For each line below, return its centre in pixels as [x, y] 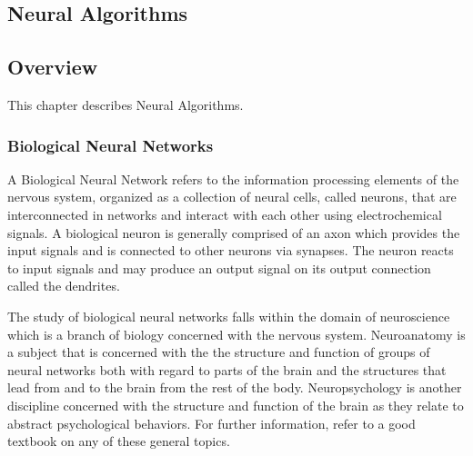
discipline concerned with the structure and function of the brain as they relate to [236, 405]
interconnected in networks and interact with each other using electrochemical [225, 214]
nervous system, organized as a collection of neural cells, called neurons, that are [232, 197]
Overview [53, 67]
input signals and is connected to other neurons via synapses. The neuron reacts [231, 250]
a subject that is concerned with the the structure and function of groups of [219, 352]
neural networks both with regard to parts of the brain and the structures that [227, 369]
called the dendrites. [64, 286]
